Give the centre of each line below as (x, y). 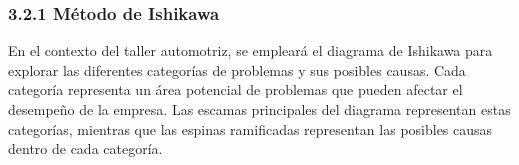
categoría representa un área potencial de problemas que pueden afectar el (235, 89)
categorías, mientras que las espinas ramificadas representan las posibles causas (250, 128)
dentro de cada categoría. (85, 148)
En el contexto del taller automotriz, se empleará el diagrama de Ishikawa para (250, 50)
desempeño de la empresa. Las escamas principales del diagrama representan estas (259, 109)
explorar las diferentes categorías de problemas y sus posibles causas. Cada (237, 69)
